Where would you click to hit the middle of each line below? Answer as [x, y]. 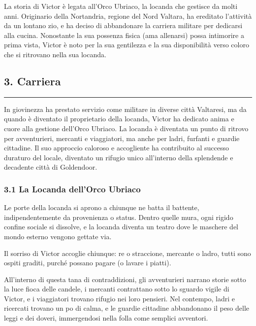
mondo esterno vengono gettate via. [58, 236]
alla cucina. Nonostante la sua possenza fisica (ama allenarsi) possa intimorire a [124, 35]
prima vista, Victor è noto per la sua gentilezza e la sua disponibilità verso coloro [127, 45]
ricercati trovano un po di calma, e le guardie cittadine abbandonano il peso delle [127, 308]
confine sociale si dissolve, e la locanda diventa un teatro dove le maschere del [121, 227]
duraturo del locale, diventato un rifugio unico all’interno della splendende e [119, 157]
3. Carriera [32, 81]
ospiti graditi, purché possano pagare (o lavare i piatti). [88, 263]
